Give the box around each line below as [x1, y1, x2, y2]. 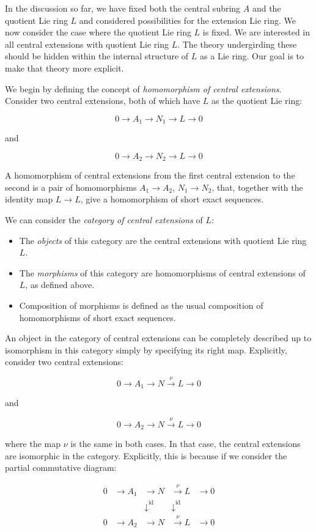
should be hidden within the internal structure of [5, 50, 189, 62]
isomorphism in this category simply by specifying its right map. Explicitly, [5, 343, 287, 356]
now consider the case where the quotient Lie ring [5, 26, 191, 39]
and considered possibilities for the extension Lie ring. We [79, 13, 296, 26]
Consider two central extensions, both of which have [5, 94, 200, 107]
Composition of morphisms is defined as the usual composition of [19, 299, 263, 311]
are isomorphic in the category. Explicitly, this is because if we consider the [5, 449, 287, 462]
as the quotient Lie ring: [211, 94, 303, 107]
